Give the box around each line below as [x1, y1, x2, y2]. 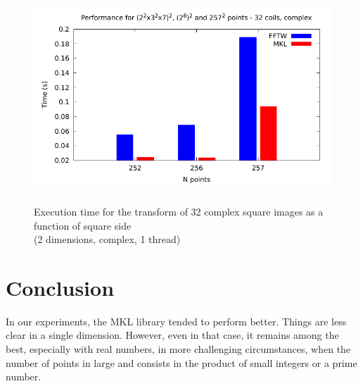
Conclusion [6, 273, 115, 301]
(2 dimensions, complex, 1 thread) [34, 232, 181, 247]
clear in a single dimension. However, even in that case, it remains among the [6, 328, 339, 342]
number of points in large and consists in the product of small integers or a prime [6, 355, 357, 370]
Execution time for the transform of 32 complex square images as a [34, 204, 324, 218]
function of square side [34, 218, 132, 232]
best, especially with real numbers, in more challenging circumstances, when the [6, 342, 351, 356]
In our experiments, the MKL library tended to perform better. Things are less [6, 313, 347, 328]
